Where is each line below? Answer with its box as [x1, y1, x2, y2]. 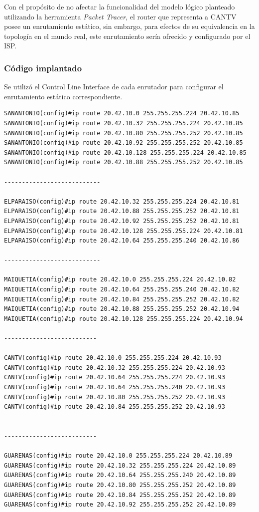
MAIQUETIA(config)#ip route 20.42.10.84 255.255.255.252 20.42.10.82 [4, 295, 240, 303]
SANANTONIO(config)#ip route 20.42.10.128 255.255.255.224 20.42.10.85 [4, 149, 247, 156]
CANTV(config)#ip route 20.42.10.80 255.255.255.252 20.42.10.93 [4, 393, 225, 401]
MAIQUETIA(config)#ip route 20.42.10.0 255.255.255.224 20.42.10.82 [4, 276, 236, 283]
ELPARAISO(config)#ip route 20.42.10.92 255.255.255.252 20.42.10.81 [4, 217, 240, 225]
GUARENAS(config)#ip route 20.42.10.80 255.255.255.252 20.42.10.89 [4, 481, 236, 489]
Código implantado [4, 61, 82, 74]
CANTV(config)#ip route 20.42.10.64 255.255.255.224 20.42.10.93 [4, 374, 225, 381]
